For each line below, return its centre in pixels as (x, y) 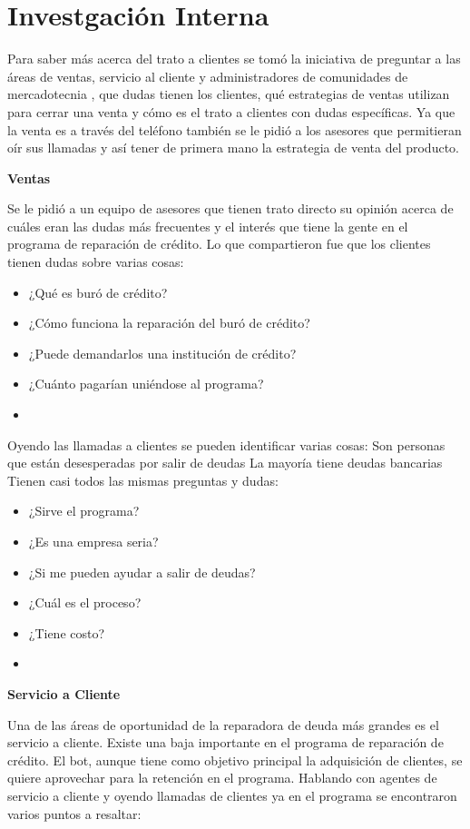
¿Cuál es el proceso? (85, 602)
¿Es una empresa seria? (93, 541)
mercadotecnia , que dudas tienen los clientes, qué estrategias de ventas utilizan (229, 94)
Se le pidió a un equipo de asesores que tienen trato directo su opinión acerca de (230, 208)
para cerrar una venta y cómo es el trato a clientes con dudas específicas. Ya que (231, 111)
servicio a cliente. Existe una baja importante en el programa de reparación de (225, 742)
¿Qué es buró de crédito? (98, 292)
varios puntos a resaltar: (74, 813)
